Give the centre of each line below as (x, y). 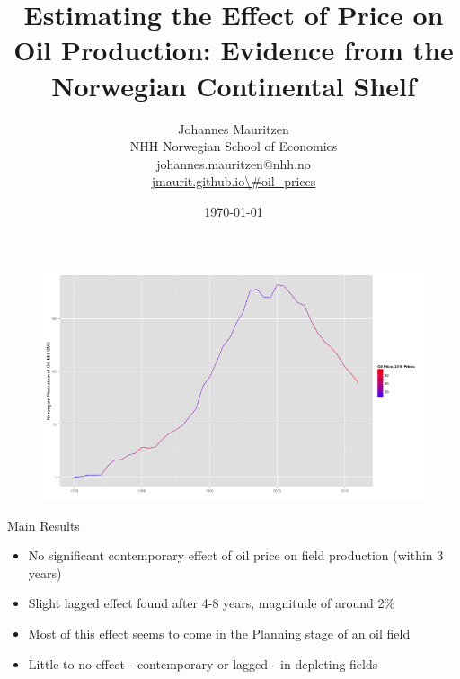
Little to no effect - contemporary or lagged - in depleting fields (203, 663)
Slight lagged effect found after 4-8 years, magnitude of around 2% (212, 603)
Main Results (44, 525)
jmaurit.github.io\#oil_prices (234, 181)
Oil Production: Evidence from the (234, 50)
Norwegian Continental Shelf (234, 85)
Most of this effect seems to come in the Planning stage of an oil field (219, 633)
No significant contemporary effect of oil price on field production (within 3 (236, 555)
